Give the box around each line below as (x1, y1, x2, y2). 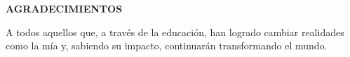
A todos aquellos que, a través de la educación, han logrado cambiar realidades (6, 24, 344, 39)
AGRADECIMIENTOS (6, 1, 123, 15)
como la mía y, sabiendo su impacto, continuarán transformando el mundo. (6, 38, 328, 53)
